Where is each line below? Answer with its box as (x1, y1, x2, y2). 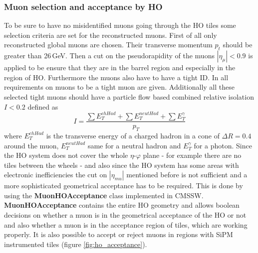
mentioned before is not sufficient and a (126, 169, 248, 180)
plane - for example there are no (143, 150, 242, 160)
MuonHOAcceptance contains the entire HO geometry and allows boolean (4, 200, 240, 210)
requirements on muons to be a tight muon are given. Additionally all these (4, 82, 235, 92)
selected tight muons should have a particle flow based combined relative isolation (4, 91, 254, 102)
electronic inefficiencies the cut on (4, 169, 107, 180)
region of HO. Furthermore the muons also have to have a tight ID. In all (4, 72, 229, 82)
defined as (27, 101, 58, 112)
